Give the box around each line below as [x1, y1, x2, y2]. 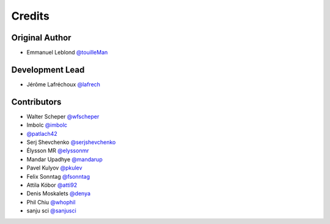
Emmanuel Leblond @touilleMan [26, 49, 108, 56]
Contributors [11, 97, 62, 107]
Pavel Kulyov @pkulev [26, 164, 82, 171]
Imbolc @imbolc [26, 121, 67, 129]
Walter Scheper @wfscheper [26, 113, 100, 120]
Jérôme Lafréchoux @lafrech [26, 80, 101, 88]
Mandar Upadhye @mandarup [26, 155, 103, 163]
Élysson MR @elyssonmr [26, 147, 89, 154]
